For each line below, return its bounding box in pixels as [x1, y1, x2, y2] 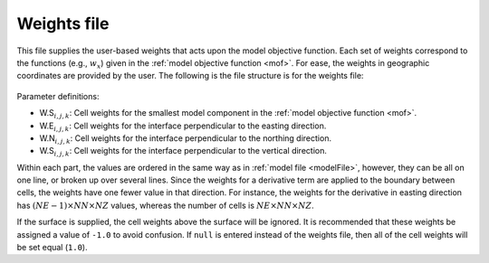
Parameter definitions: [16, 90, 100, 101]
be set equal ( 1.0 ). [16, 242, 88, 253]
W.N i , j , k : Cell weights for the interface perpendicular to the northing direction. [39, 132, 332, 146]
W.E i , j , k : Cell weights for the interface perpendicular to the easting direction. [39, 120, 327, 133]
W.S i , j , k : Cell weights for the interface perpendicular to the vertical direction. [39, 146, 328, 158]
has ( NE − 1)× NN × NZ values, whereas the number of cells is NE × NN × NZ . [16, 200, 314, 211]
